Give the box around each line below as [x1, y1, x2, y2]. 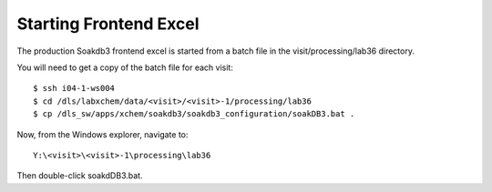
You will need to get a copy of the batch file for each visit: [16, 62, 234, 73]
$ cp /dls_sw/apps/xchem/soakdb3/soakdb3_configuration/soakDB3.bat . [33, 109, 355, 119]
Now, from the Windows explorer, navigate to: [16, 128, 189, 140]
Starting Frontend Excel [16, 14, 200, 34]
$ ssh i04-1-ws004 [33, 83, 116, 94]
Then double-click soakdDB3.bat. [16, 170, 143, 181]
